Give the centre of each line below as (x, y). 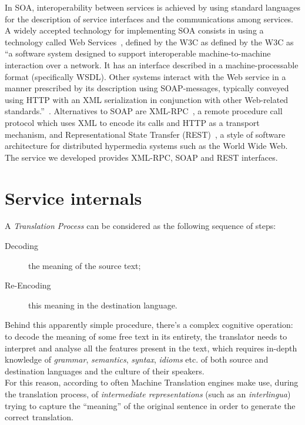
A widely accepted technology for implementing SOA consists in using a (134, 30)
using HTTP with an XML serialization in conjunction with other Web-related (147, 99)
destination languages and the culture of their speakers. (105, 371)
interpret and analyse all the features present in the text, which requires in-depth (151, 348)
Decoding (21, 246)
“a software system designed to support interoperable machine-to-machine (138, 53)
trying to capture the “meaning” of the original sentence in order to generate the (150, 405)
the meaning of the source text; (85, 265)
